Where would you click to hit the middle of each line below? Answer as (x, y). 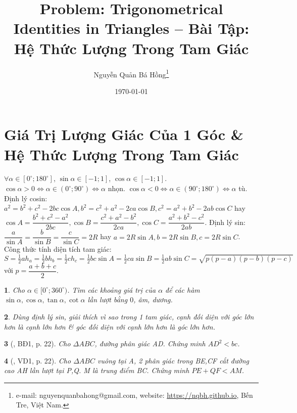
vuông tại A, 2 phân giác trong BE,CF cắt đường (173, 360)
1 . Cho (14, 289)
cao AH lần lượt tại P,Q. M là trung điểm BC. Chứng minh (97, 370)
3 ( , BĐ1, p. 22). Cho (37, 343)
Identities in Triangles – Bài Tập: (131, 28)
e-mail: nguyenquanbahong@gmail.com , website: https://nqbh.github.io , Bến (134, 395)
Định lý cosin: (26, 198)
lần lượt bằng (108, 300)
